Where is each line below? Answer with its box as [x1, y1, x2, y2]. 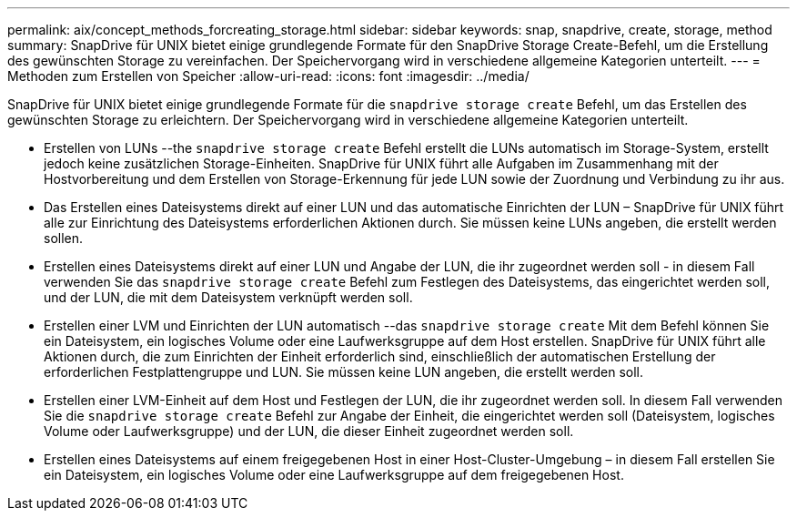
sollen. [44, 230, 84, 246]
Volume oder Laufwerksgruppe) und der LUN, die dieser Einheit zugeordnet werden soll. [44, 423, 574, 439]
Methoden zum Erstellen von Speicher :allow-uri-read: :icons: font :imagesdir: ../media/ [7, 68, 530, 84]
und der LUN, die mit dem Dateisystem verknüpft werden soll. [44, 289, 413, 305]
